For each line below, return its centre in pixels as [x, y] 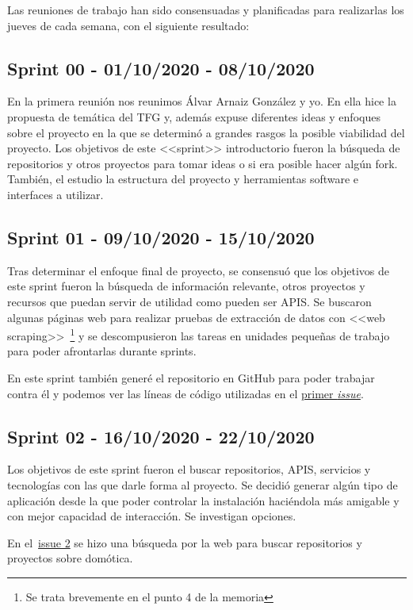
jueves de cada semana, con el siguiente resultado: [128, 25]
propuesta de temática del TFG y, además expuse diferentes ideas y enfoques [194, 116]
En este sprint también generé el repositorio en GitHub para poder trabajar [191, 377]
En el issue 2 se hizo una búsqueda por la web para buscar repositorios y [185, 542]
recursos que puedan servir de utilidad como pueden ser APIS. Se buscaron [189, 301]
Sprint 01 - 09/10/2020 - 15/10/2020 [161, 237]
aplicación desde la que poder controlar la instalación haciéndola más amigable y [203, 500]
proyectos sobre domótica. [70, 558]
